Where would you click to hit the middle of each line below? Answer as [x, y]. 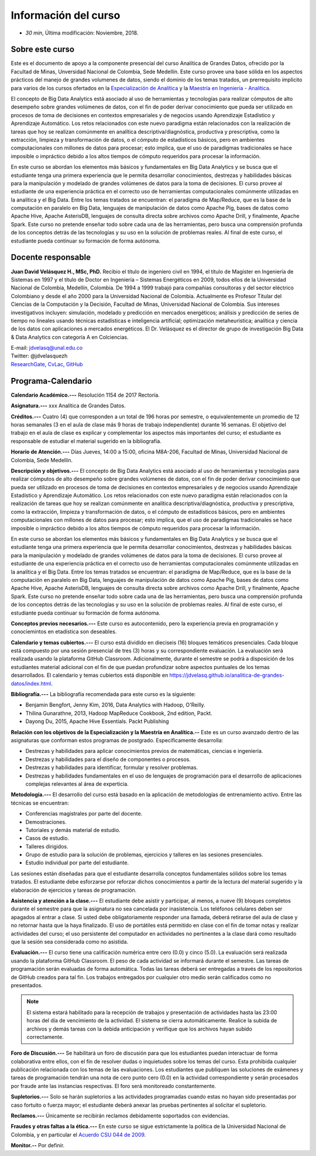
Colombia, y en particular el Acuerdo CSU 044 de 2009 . [78, 1134]
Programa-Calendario [51, 381]
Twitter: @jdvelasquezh [39, 356]
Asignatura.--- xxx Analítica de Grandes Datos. [68, 406]
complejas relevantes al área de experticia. [77, 784]
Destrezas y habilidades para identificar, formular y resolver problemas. [112, 768]
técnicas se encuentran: [40, 803]
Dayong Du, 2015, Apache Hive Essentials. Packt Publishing [97, 721]
